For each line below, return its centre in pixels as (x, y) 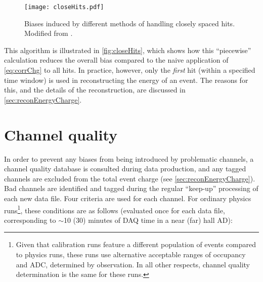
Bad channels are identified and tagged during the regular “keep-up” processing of (131, 188)
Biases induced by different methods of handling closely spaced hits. (130, 23)
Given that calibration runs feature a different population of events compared (136, 244)
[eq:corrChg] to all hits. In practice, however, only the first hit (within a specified (130, 70)
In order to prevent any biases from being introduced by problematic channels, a (129, 158)
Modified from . (49, 33)
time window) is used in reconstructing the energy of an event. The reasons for (126, 80)
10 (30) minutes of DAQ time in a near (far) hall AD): (148, 220)
